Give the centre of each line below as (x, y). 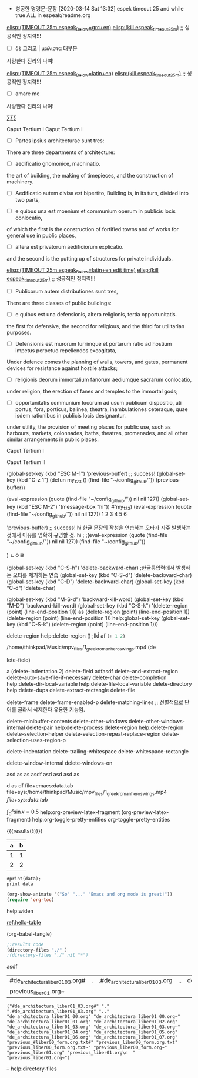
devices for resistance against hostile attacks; (62, 368)
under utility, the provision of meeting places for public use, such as (89, 427)
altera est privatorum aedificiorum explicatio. (69, 246)
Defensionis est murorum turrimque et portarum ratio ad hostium (93, 343)
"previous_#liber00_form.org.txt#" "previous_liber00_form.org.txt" (92, 1042)
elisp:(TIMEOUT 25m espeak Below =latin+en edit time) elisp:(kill (83, 271)
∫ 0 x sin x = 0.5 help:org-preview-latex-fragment (63, 812)
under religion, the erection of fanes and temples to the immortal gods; (92, 391)
